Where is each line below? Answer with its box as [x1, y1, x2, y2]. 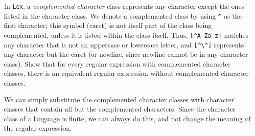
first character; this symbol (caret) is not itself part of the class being [4, 20, 212, 30]
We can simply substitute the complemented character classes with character [4, 94, 234, 104]
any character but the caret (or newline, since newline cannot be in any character [4, 49, 248, 59]
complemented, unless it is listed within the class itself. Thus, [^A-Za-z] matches [4, 29, 249, 40]
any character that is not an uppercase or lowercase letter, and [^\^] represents [4, 39, 244, 49]
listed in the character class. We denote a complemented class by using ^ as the [4, 10, 242, 21]
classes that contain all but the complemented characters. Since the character [4, 104, 236, 114]
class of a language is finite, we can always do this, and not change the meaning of [4, 113, 251, 123]
